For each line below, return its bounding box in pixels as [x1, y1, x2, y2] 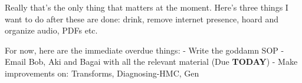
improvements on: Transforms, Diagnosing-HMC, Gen [5, 67, 199, 79]
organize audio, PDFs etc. [5, 24, 98, 36]
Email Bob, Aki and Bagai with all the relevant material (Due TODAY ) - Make [5, 55, 298, 68]
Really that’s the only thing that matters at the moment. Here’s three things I [5, 1, 288, 13]
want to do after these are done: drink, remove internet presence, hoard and [5, 12, 278, 25]
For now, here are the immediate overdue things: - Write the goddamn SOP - [5, 44, 284, 56]
